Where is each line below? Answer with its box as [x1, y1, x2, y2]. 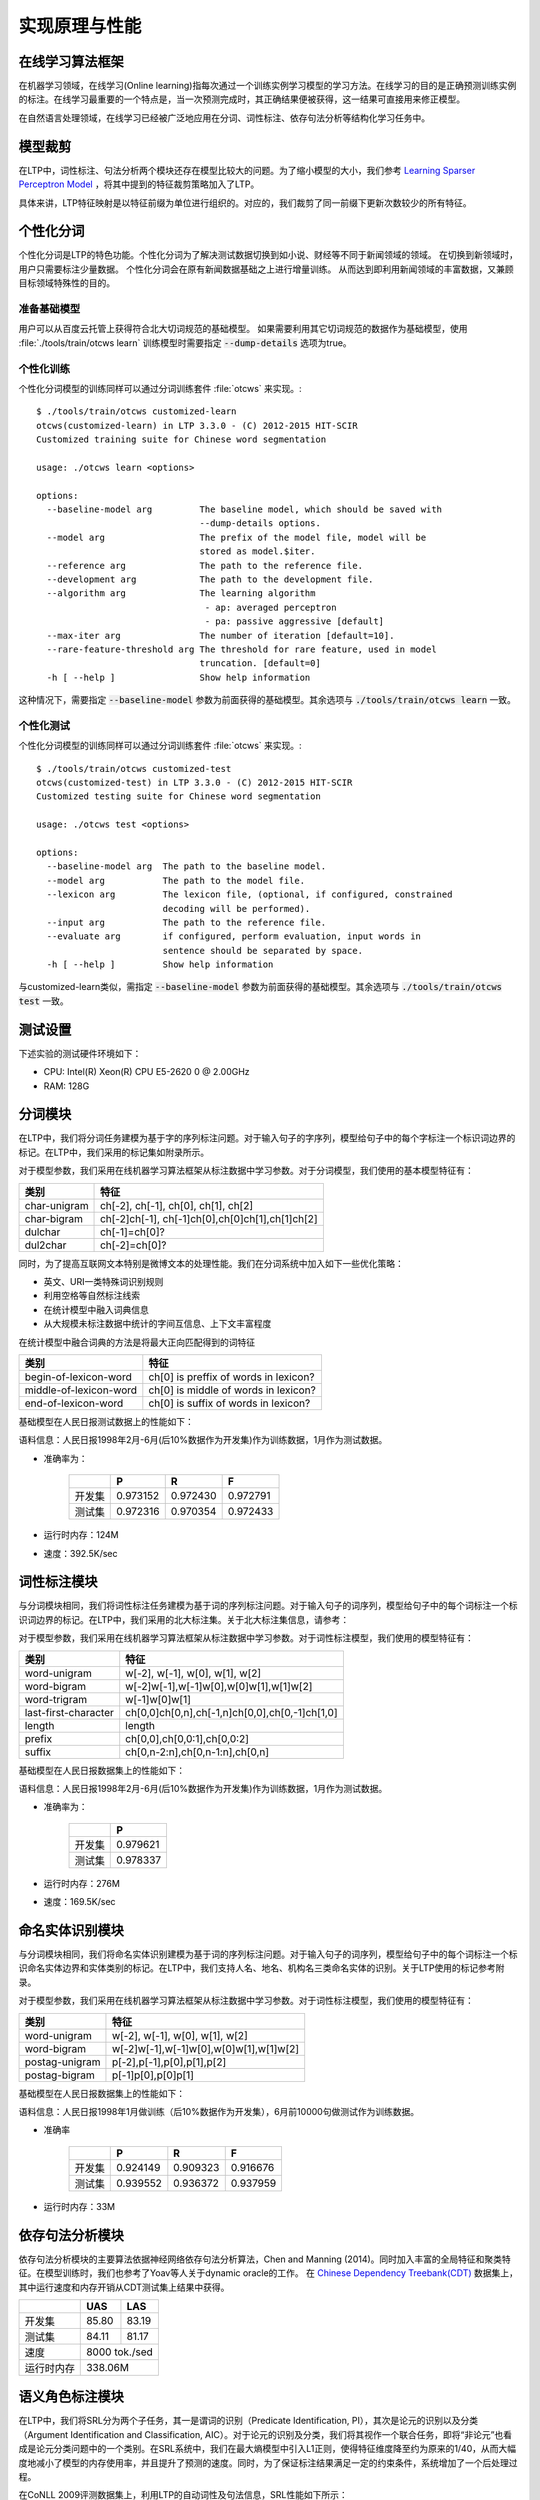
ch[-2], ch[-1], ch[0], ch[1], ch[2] [100, 1198, 254, 1212]
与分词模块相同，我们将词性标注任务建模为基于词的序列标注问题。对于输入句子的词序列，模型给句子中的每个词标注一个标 [18, 1600, 518, 1612]
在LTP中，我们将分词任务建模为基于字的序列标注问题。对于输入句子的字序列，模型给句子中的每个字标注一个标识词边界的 [18, 1132, 516, 1144]
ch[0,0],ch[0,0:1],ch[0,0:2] [125, 1731, 249, 1745]
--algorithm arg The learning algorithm [46, 588, 316, 599]
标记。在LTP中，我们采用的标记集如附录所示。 [18, 1146, 210, 1158]
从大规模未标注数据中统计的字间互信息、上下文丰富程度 [43, 1318, 272, 1330]
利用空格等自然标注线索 [43, 1290, 140, 1302]
